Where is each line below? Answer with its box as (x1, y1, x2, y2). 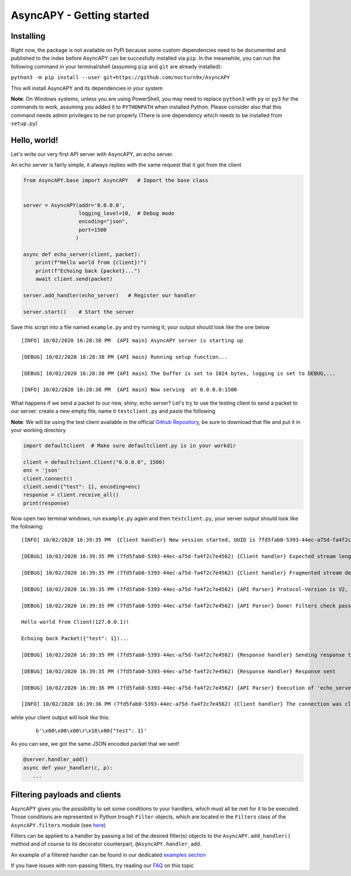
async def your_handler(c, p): (23, 764, 113, 771)
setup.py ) (11, 120, 38, 127)
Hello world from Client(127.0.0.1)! (21, 619, 130, 626)
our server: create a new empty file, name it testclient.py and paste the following (11, 408, 216, 415)
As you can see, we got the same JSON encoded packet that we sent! (11, 741, 180, 748)
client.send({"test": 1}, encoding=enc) (23, 483, 140, 490)
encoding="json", (78, 218, 129, 225)
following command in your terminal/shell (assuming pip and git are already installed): (11, 63, 222, 70)
